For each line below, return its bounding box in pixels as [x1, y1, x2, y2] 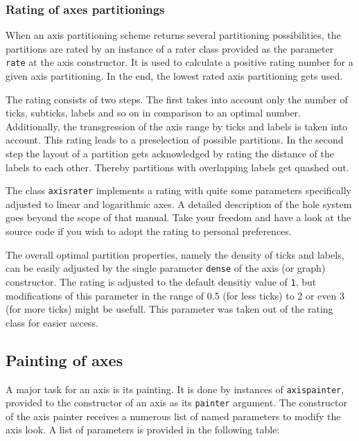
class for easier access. [6, 315, 98, 329]
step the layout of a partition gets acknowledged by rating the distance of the [6, 146, 334, 161]
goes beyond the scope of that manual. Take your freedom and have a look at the [6, 210, 351, 225]
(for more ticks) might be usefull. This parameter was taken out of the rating [6, 302, 333, 316]
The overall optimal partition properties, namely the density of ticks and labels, [6, 247, 344, 261]
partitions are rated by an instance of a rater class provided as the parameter [6, 41, 334, 55]
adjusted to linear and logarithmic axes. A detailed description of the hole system [6, 196, 352, 211]
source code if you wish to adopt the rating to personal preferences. [6, 224, 292, 239]
